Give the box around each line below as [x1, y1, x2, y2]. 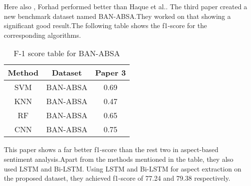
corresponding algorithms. [4, 30, 81, 40]
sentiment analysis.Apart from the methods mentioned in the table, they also [4, 154, 234, 164]
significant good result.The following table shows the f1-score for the [4, 20, 207, 31]
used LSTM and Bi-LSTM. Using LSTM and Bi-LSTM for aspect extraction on [4, 163, 242, 173]
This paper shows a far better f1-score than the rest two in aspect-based [4, 144, 218, 155]
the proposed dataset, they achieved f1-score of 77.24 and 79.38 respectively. [4, 173, 231, 183]
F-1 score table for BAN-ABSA [14, 47, 120, 59]
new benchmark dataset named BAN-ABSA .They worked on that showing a [4, 11, 231, 21]
